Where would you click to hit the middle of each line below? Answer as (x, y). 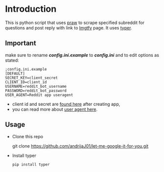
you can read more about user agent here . (55, 109)
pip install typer (31, 164)
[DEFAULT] (15, 74)
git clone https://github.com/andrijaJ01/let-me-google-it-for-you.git (80, 146)
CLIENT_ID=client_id (26, 82)
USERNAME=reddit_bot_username (36, 86)
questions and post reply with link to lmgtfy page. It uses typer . (69, 27)
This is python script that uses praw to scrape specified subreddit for (75, 23)
